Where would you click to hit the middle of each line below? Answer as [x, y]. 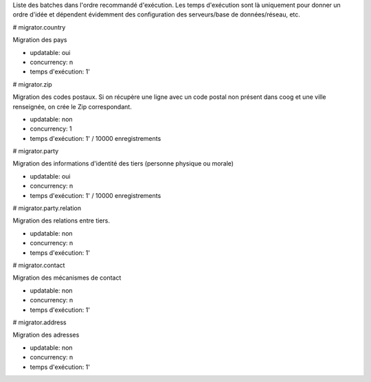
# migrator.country [39, 27]
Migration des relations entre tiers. [61, 221]
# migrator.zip [33, 84]
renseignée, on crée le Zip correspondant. [72, 106]
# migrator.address [40, 322]
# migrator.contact [39, 265]
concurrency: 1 [51, 129]
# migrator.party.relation [47, 208]
